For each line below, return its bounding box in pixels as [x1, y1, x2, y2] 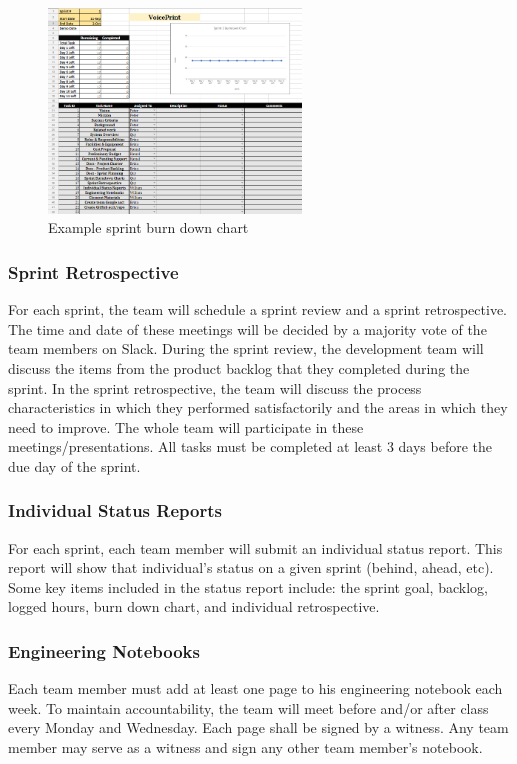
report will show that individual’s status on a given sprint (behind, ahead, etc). [8, 557, 494, 578]
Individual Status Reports [8, 498, 222, 523]
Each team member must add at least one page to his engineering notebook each [8, 678, 503, 699]
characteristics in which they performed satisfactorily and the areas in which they [8, 397, 508, 418]
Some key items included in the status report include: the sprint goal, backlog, [8, 576, 488, 597]
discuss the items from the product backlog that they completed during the [8, 357, 470, 378]
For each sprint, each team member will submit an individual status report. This [8, 537, 503, 558]
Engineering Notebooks [8, 639, 200, 663]
